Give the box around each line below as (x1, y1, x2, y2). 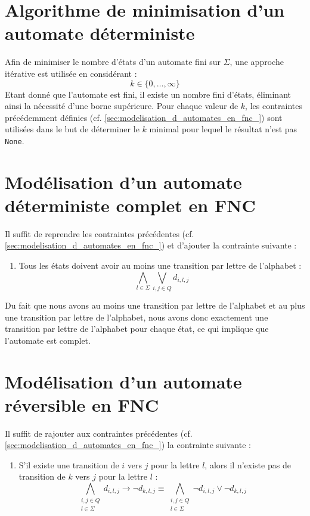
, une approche (230, 55, 284, 68)
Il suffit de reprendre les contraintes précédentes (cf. (5, 227, 194, 240)
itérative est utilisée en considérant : (5, 67, 137, 79)
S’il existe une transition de (18, 458, 119, 471)
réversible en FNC (5, 392, 159, 416)
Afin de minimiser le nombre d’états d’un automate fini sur (5, 55, 221, 68)
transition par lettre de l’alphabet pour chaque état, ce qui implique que (5, 322, 269, 335)
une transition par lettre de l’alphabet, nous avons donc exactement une (5, 310, 268, 323)
